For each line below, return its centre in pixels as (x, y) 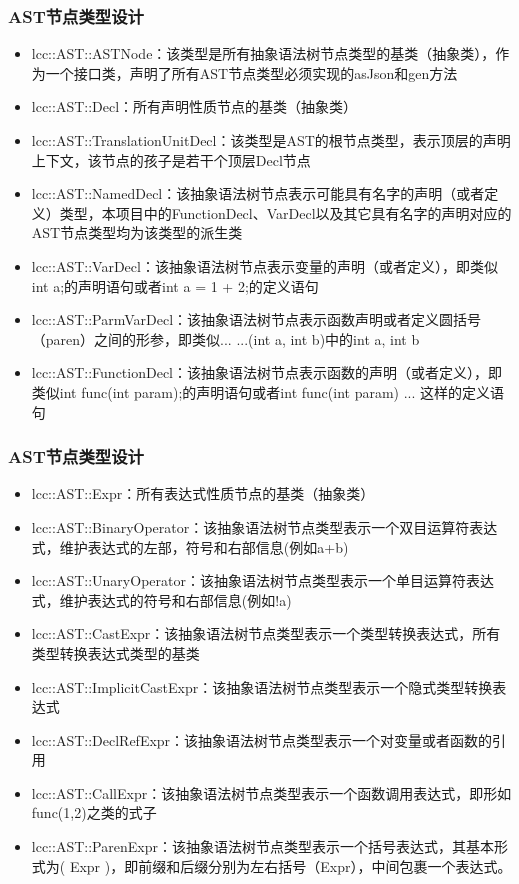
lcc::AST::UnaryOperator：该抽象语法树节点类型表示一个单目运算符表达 (262, 580)
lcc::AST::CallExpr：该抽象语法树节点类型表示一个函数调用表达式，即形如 (271, 792)
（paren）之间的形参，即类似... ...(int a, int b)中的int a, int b (225, 338)
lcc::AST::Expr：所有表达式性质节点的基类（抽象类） (203, 493)
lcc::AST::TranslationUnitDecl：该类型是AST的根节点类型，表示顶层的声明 (271, 140)
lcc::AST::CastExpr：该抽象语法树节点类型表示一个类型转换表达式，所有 (266, 633)
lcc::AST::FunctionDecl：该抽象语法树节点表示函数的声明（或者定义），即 (266, 372)
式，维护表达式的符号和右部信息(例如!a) (161, 599)
